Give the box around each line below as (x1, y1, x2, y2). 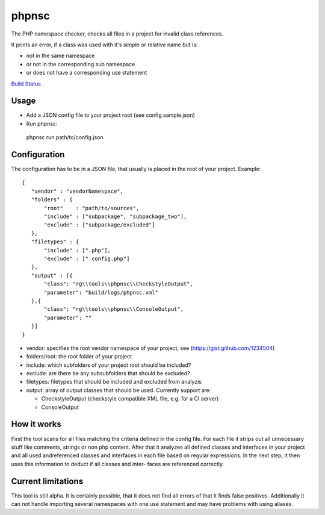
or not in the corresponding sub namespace (26, 60, 135, 67)
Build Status (11, 80, 42, 87)
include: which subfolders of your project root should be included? (26, 361, 191, 369)
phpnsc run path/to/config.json (26, 134, 104, 141)
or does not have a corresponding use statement (26, 69, 147, 76)
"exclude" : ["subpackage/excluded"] (44, 222, 156, 228)
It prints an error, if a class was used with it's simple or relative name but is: (11, 41, 198, 48)
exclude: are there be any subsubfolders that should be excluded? (26, 370, 190, 377)
